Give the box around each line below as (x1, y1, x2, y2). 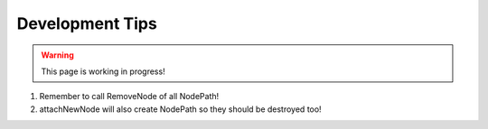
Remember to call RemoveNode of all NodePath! (39, 91, 220, 102)
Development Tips (16, 14, 157, 33)
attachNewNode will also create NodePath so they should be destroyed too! (39, 104, 322, 115)
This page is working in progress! (41, 66, 166, 77)
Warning (41, 50, 74, 60)
